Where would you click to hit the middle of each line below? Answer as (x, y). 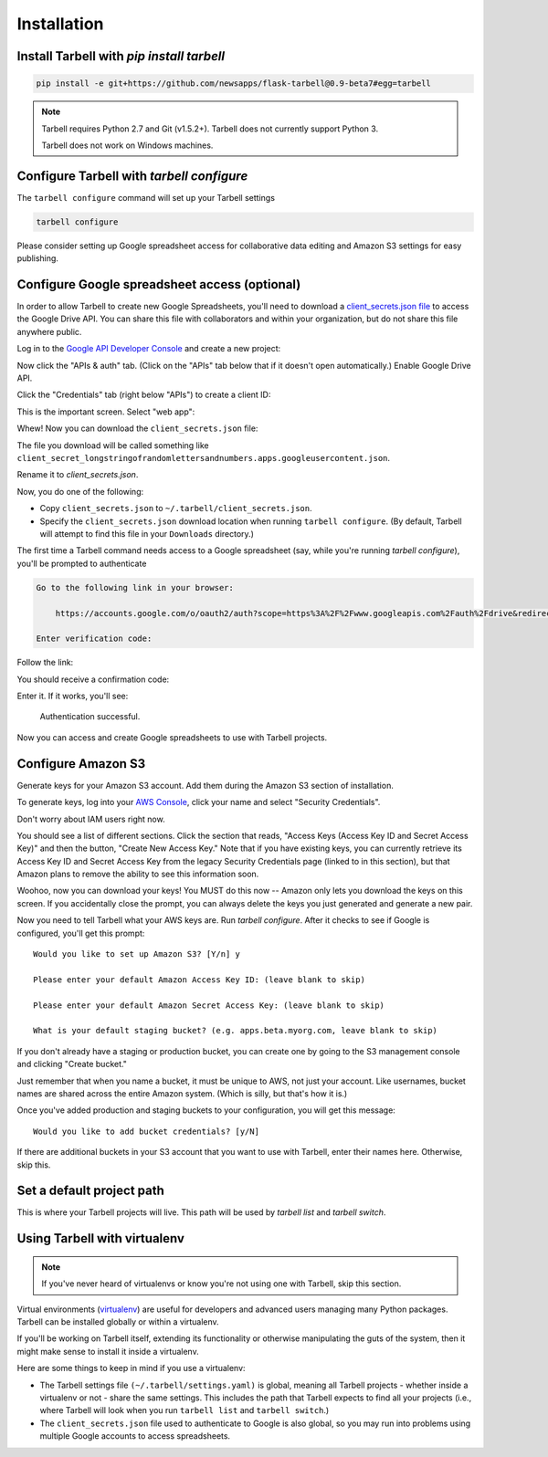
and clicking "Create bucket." (72, 1064)
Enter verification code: (94, 639)
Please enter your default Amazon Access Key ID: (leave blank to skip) (199, 980)
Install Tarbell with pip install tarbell (121, 56)
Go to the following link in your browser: (135, 587)
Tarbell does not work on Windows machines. (127, 145)
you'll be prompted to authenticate (82, 563)
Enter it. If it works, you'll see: (73, 696)
